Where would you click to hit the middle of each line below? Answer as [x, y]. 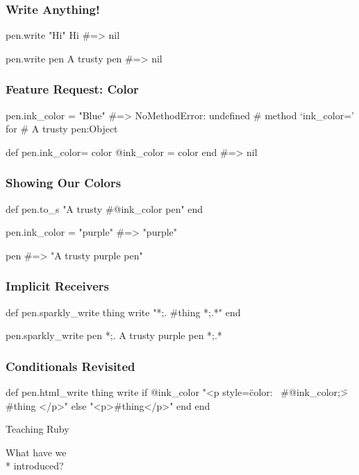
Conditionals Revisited [70, 366]
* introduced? [35, 466]
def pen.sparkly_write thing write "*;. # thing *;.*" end [123, 312]
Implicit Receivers [58, 286]
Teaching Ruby [37, 429]
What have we [36, 452]
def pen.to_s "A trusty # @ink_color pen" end [105, 208]
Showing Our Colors [64, 183]
